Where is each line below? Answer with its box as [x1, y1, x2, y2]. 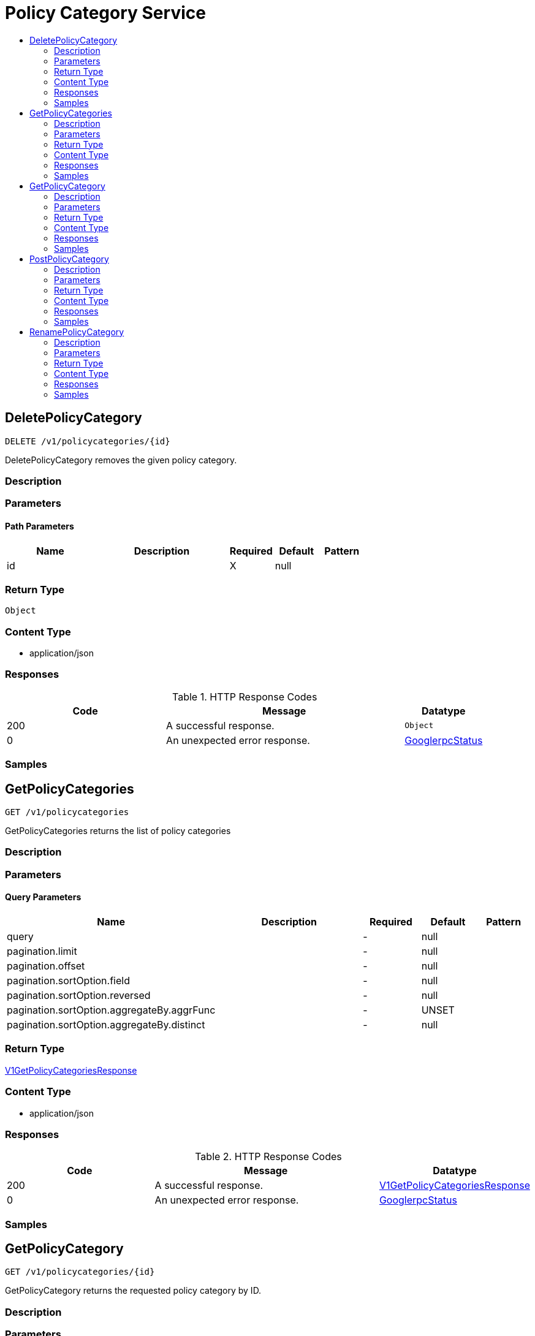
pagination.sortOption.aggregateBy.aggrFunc [7, 1004, 216, 1016]
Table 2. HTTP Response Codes [195, 1150, 342, 1163]
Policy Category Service [5, 2, 206, 23]
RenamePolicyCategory [29, 326, 124, 337]
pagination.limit [7, 945, 77, 957]
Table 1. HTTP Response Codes [172, 690, 317, 703]
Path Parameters [5, 520, 74, 531]
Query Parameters [5, 892, 82, 903]
